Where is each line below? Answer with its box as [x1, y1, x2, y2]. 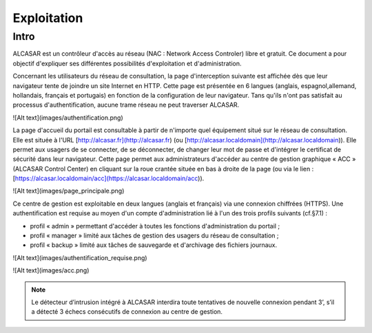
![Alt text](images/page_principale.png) [12, 186, 125, 195]
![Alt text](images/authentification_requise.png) [12, 253, 147, 261]
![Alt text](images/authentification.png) [12, 114, 123, 122]
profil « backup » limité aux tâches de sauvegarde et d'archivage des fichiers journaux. [30, 241, 278, 249]
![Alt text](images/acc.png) [12, 266, 90, 275]
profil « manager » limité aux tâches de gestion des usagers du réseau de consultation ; [30, 231, 279, 240]
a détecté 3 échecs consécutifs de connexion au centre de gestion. [31, 308, 223, 316]
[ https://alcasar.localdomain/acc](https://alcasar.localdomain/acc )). [12, 174, 205, 182]
